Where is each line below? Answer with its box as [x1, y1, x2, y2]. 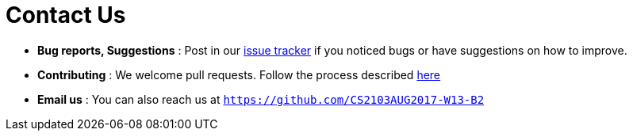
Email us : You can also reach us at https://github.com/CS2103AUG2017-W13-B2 [37, 92, 485, 106]
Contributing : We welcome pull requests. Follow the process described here [37, 67, 441, 82]
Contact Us [6, 2, 126, 29]
